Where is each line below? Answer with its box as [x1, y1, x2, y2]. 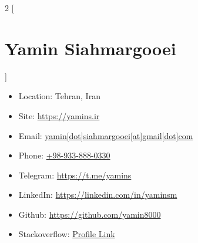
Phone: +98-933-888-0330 [18, 149, 110, 161]
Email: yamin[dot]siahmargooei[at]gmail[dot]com [18, 129, 193, 141]
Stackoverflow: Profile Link [18, 228, 115, 240]
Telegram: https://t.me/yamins [18, 168, 132, 181]
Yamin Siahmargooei [5, 36, 176, 60]
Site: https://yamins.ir [18, 109, 100, 122]
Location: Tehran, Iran [18, 90, 100, 102]
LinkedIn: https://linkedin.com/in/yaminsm [18, 188, 177, 201]
